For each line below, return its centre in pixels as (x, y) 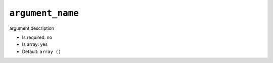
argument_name (44, 13)
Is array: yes (35, 44)
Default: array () (41, 51)
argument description (32, 28)
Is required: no (37, 37)
